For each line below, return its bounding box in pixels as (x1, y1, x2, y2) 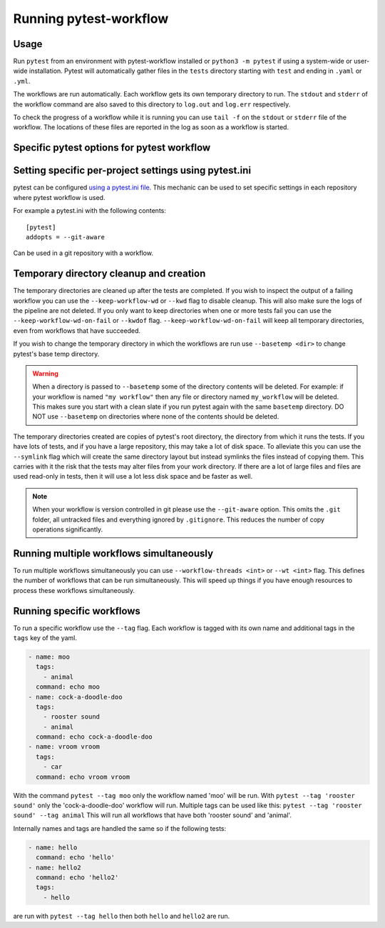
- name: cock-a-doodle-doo (28, 693, 123, 701)
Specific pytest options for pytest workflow (13, 141, 211, 154)
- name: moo (28, 652, 71, 661)
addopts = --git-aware (26, 233, 106, 241)
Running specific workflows (13, 604, 140, 617)
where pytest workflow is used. (13, 193, 106, 201)
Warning (32, 369, 58, 378)
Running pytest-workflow (13, 11, 169, 26)
